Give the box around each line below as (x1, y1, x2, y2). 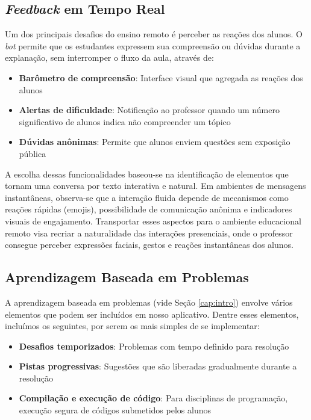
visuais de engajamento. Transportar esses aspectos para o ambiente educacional (5, 214, 301, 227)
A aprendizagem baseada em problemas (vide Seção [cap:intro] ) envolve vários (5, 295, 293, 308)
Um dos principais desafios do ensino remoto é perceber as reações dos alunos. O (5, 28, 303, 40)
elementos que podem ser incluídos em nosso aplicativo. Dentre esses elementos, (5, 307, 299, 320)
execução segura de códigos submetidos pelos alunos (19, 404, 211, 416)
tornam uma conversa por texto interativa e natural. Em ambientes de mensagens (5, 179, 306, 192)
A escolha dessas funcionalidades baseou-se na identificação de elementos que (5, 167, 289, 180)
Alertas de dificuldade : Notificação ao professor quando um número (19, 103, 280, 116)
